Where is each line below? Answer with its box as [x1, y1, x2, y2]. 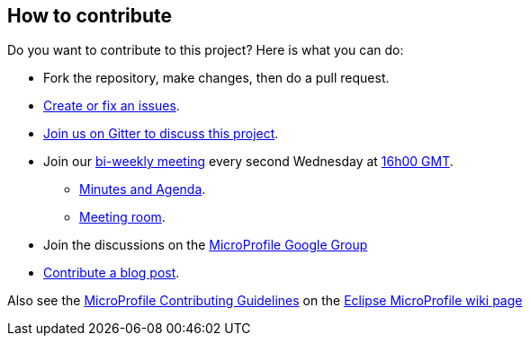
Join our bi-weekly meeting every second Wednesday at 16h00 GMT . [43, 154, 454, 170]
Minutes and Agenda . [79, 181, 206, 198]
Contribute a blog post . [43, 265, 180, 281]
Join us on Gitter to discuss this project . [43, 126, 279, 142]
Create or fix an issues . [43, 98, 180, 114]
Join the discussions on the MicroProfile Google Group [43, 237, 368, 253]
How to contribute [7, 4, 173, 27]
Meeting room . [79, 209, 166, 225]
